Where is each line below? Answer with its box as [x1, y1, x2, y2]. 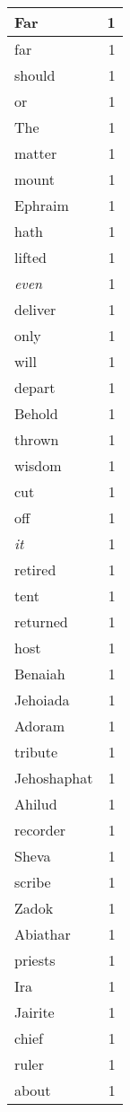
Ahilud [14, 793, 57, 814]
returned [14, 611, 68, 632]
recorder [14, 819, 66, 840]
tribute [14, 741, 58, 762]
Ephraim [14, 195, 69, 215]
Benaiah [14, 663, 65, 684]
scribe [14, 871, 51, 892]
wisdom [14, 455, 62, 476]
